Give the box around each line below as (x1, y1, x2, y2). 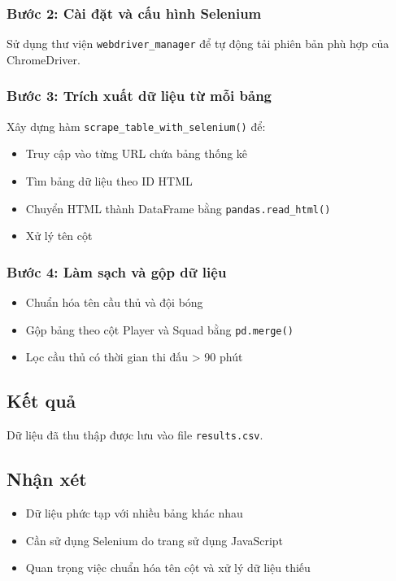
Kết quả (7, 388, 76, 413)
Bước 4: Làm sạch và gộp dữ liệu (7, 261, 227, 282)
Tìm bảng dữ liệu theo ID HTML (25, 172, 193, 189)
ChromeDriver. (7, 50, 81, 68)
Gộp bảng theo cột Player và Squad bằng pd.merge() (25, 321, 294, 338)
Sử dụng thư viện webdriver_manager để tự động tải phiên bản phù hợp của (7, 35, 389, 52)
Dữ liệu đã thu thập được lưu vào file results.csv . (7, 426, 263, 443)
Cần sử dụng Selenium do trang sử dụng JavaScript (25, 531, 284, 548)
